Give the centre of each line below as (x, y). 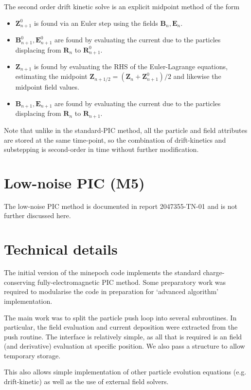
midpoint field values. (47, 87)
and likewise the (197, 76)
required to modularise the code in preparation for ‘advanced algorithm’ (111, 291)
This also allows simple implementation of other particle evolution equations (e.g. (125, 372)
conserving (20, 282)
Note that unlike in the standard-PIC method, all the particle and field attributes (126, 130)
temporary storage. (32, 355)
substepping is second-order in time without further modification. (101, 149)
